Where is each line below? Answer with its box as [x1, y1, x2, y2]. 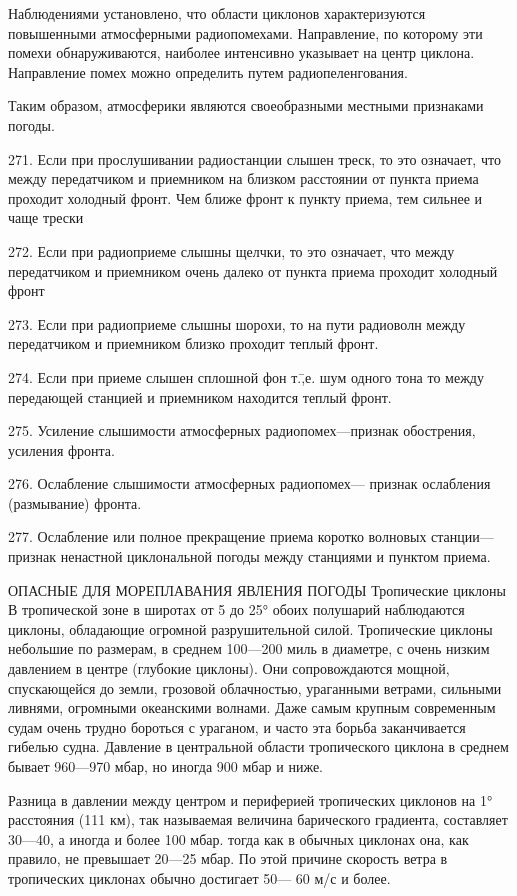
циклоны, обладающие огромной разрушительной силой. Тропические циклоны [8, 618, 493, 639]
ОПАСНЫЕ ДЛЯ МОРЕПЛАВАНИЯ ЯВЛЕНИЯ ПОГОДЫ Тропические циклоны [8, 579, 506, 600]
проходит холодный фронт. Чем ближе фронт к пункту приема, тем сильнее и [8, 187, 483, 208]
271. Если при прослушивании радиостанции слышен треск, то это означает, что [8, 148, 501, 169]
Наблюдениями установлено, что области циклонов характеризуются [8, 3, 426, 23]
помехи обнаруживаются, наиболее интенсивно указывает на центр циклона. [8, 42, 475, 63]
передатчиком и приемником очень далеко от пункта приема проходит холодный [8, 260, 498, 281]
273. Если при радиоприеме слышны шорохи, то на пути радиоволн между [8, 313, 466, 334]
